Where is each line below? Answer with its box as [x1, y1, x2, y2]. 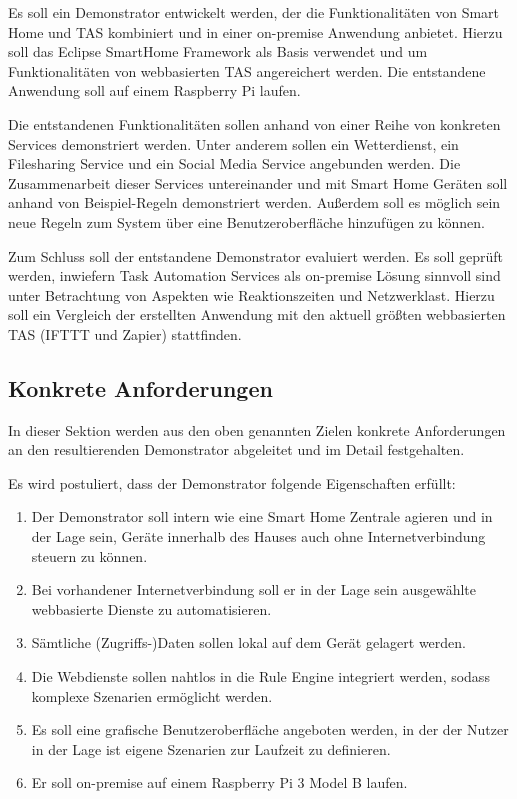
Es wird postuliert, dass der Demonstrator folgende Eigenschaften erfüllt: [8, 472, 456, 493]
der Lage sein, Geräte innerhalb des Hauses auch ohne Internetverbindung [31, 526, 486, 547]
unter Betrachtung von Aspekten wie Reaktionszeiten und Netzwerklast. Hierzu [8, 284, 495, 305]
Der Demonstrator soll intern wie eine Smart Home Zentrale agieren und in [31, 506, 493, 527]
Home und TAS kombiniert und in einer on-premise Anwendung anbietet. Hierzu [8, 21, 503, 42]
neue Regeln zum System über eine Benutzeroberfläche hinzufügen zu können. [8, 211, 485, 232]
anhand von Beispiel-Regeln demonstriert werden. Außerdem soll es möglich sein [8, 192, 501, 213]
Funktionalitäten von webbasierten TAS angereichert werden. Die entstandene [8, 60, 486, 81]
